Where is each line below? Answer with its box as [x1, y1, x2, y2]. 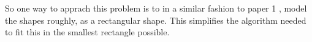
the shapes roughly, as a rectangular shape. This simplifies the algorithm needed [5, 13, 306, 26]
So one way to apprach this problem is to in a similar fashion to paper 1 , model [5, 2, 307, 14]
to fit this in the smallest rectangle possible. [5, 26, 170, 38]
